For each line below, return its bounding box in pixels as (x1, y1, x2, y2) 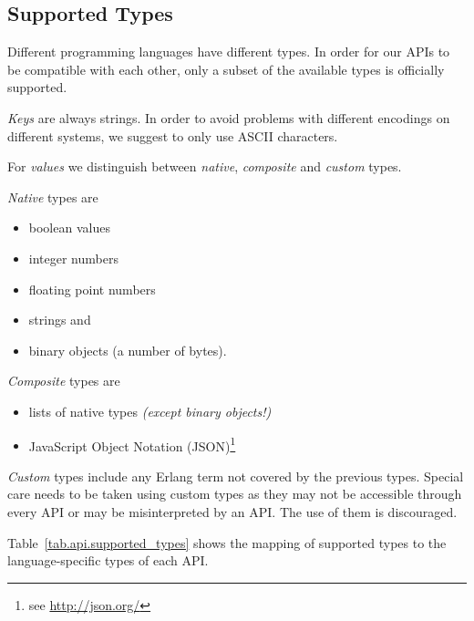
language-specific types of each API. (7, 551, 209, 570)
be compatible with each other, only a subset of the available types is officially (7, 59, 445, 78)
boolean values (28, 218, 110, 237)
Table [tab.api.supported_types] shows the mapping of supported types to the (7, 533, 447, 552)
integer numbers (28, 248, 118, 267)
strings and (28, 310, 91, 329)
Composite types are (7, 371, 120, 390)
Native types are (7, 187, 98, 206)
